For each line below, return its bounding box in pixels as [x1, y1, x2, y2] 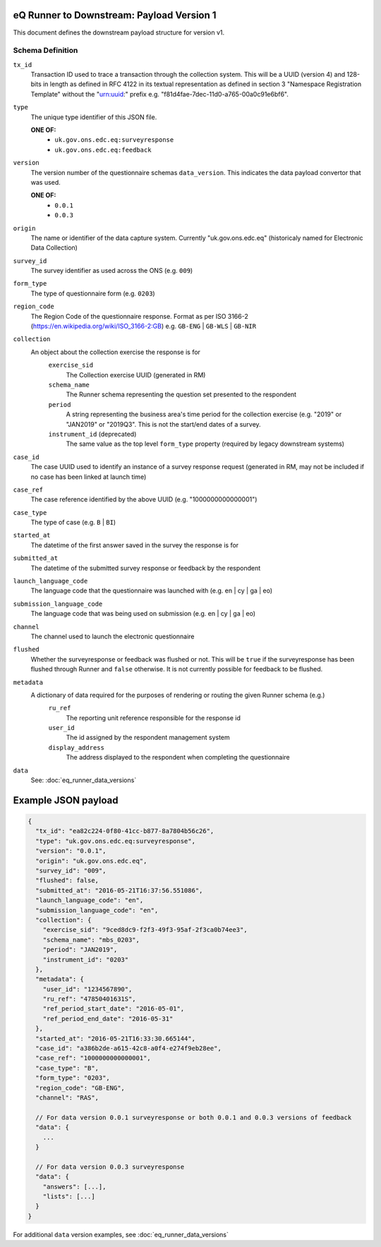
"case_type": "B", [35, 1064, 99, 1072]
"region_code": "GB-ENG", [35, 1083, 125, 1092]
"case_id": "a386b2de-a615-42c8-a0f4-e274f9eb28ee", [35, 1045, 222, 1052]
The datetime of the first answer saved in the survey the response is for [30, 540, 239, 549]
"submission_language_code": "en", [35, 906, 159, 914]
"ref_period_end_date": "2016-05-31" [42, 1014, 174, 1023]
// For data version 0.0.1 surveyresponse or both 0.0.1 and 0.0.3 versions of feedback [35, 1113, 352, 1121]
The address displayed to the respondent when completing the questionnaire [66, 753, 291, 762]
